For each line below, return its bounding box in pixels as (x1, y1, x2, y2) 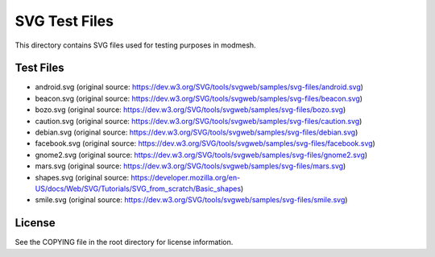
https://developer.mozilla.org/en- (130, 172, 241, 182)
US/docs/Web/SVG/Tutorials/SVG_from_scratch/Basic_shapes (35, 184, 242, 193)
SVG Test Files (14, 12, 114, 30)
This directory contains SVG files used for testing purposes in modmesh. (14, 40, 257, 50)
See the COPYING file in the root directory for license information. (14, 238, 234, 247)
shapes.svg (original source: (35, 172, 130, 182)
